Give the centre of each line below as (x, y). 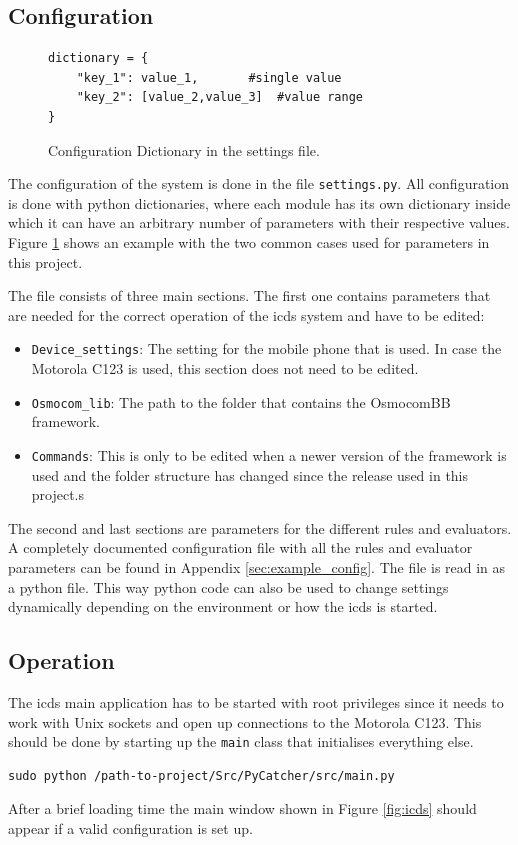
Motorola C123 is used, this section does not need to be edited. (225, 368)
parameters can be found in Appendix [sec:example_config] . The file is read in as (257, 566)
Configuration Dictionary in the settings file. (184, 149)
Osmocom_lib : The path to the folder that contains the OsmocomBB (241, 401)
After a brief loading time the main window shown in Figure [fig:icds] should (242, 808)
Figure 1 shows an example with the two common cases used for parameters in (249, 242)
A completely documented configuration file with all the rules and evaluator (240, 547)
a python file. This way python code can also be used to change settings (228, 586)
